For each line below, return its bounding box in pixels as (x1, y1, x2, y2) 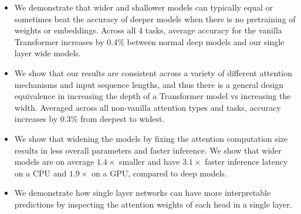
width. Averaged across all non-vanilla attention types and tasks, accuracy (14, 101, 281, 113)
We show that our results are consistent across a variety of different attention (14, 66, 293, 79)
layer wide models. (14, 47, 81, 59)
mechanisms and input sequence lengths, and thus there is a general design (14, 78, 284, 90)
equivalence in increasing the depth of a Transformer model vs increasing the (14, 90, 291, 102)
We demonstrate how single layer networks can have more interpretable (14, 186, 271, 199)
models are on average (14, 155, 94, 168)
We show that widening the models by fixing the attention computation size (14, 132, 288, 144)
